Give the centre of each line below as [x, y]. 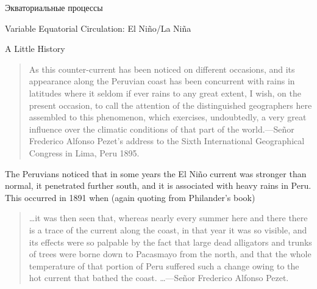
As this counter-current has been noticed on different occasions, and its [162, 69]
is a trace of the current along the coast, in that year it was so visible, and [168, 229]
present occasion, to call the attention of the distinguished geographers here [170, 105]
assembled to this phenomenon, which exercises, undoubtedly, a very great [168, 117]
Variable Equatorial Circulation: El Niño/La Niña [98, 28]
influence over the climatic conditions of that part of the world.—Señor [162, 129]
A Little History [35, 49]
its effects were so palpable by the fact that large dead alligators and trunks [170, 242]
